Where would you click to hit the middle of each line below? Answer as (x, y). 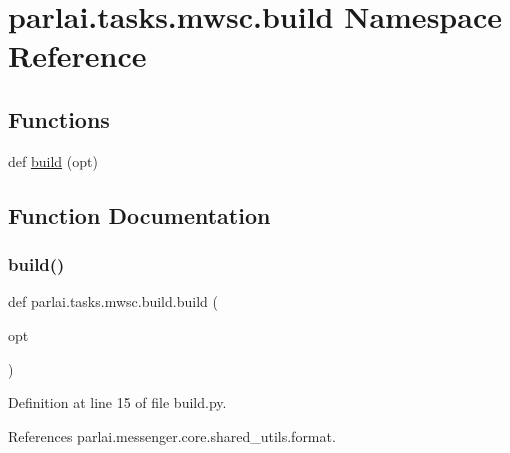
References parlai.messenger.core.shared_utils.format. (172, 435)
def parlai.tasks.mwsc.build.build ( (113, 301)
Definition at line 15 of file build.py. (117, 402)
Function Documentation (139, 214)
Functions (59, 118)
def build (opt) (53, 160)
